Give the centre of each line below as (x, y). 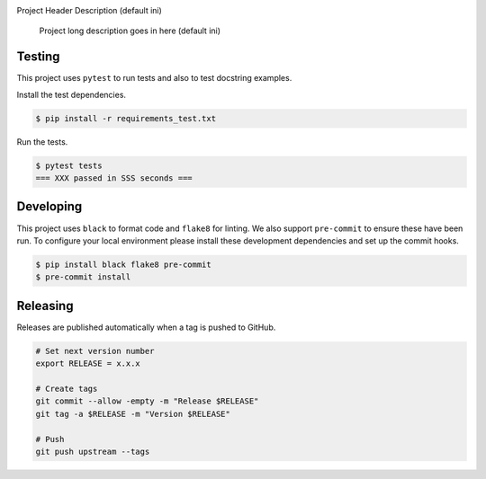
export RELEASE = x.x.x (88, 364)
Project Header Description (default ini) (89, 10)
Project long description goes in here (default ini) (130, 31)
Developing (49, 207)
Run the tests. (42, 142)
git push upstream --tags (93, 451)
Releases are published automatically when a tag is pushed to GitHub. (146, 327)
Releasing (45, 306)
